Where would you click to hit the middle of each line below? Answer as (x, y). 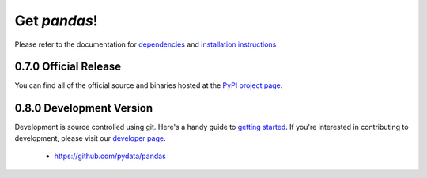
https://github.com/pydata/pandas (110, 156)
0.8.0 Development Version (84, 108)
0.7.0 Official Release (68, 67)
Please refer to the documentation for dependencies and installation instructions (145, 44)
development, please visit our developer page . (90, 138)
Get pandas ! (56, 21)
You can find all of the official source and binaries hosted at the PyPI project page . (149, 85)
